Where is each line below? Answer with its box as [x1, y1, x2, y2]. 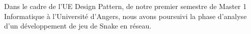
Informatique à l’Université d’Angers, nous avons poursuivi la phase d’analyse [4, 10, 247, 21]
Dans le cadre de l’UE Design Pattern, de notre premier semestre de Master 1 [4, 1, 247, 11]
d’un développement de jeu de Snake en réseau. [4, 20, 152, 31]
